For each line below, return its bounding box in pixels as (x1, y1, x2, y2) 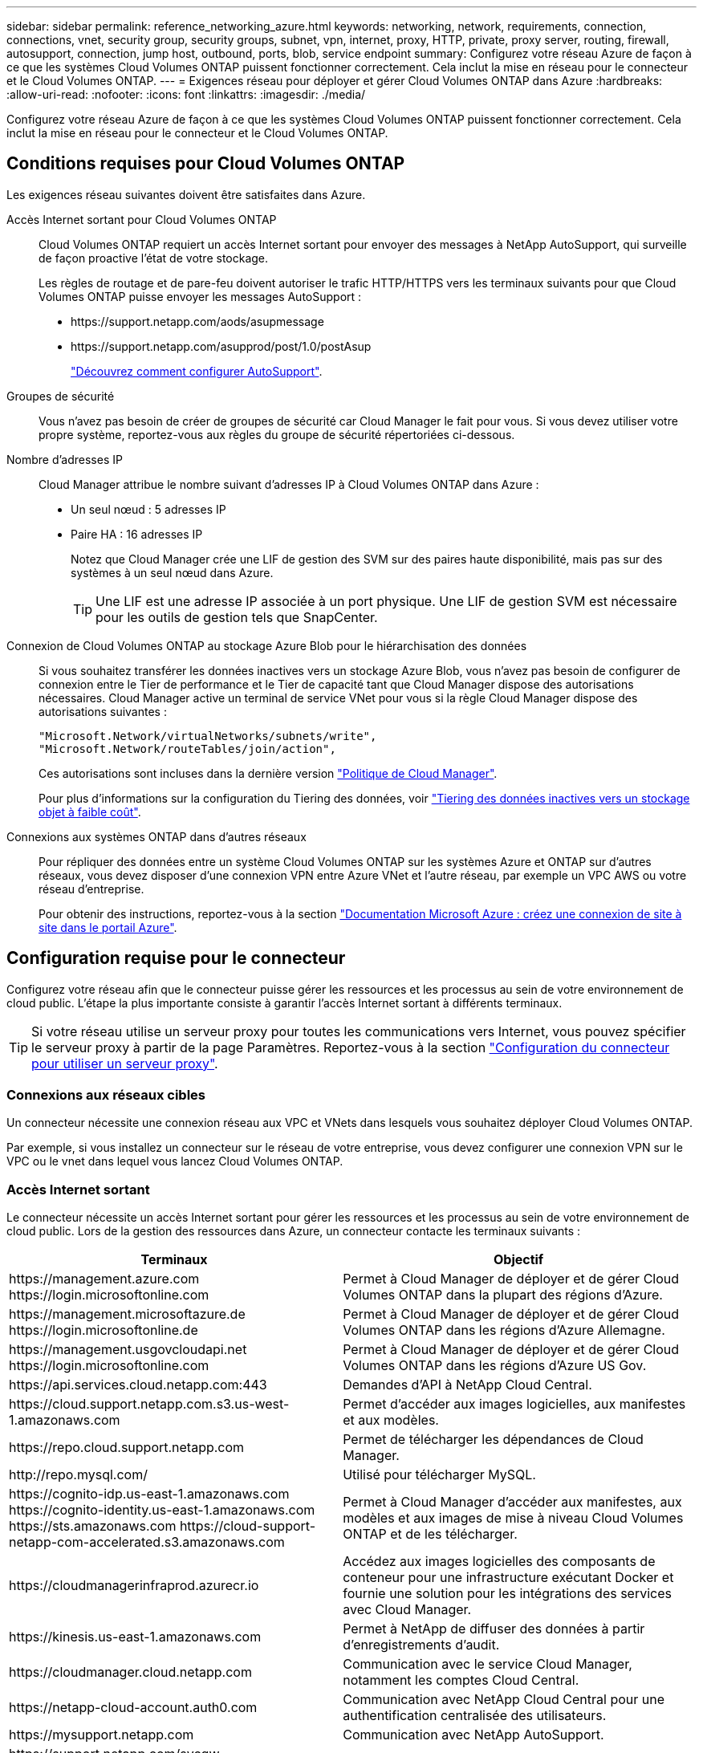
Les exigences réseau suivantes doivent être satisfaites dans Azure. (6, 187, 366, 201)
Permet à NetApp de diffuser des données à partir (343, 1621, 645, 1637)
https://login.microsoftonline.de (9, 1322, 198, 1339)
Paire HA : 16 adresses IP (71, 527, 203, 541)
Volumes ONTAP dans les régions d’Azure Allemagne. (343, 1322, 665, 1339)
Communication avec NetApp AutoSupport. (343, 1727, 604, 1743)
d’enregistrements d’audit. (343, 1637, 500, 1653)
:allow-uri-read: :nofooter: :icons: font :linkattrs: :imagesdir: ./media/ (6, 87, 366, 101)
